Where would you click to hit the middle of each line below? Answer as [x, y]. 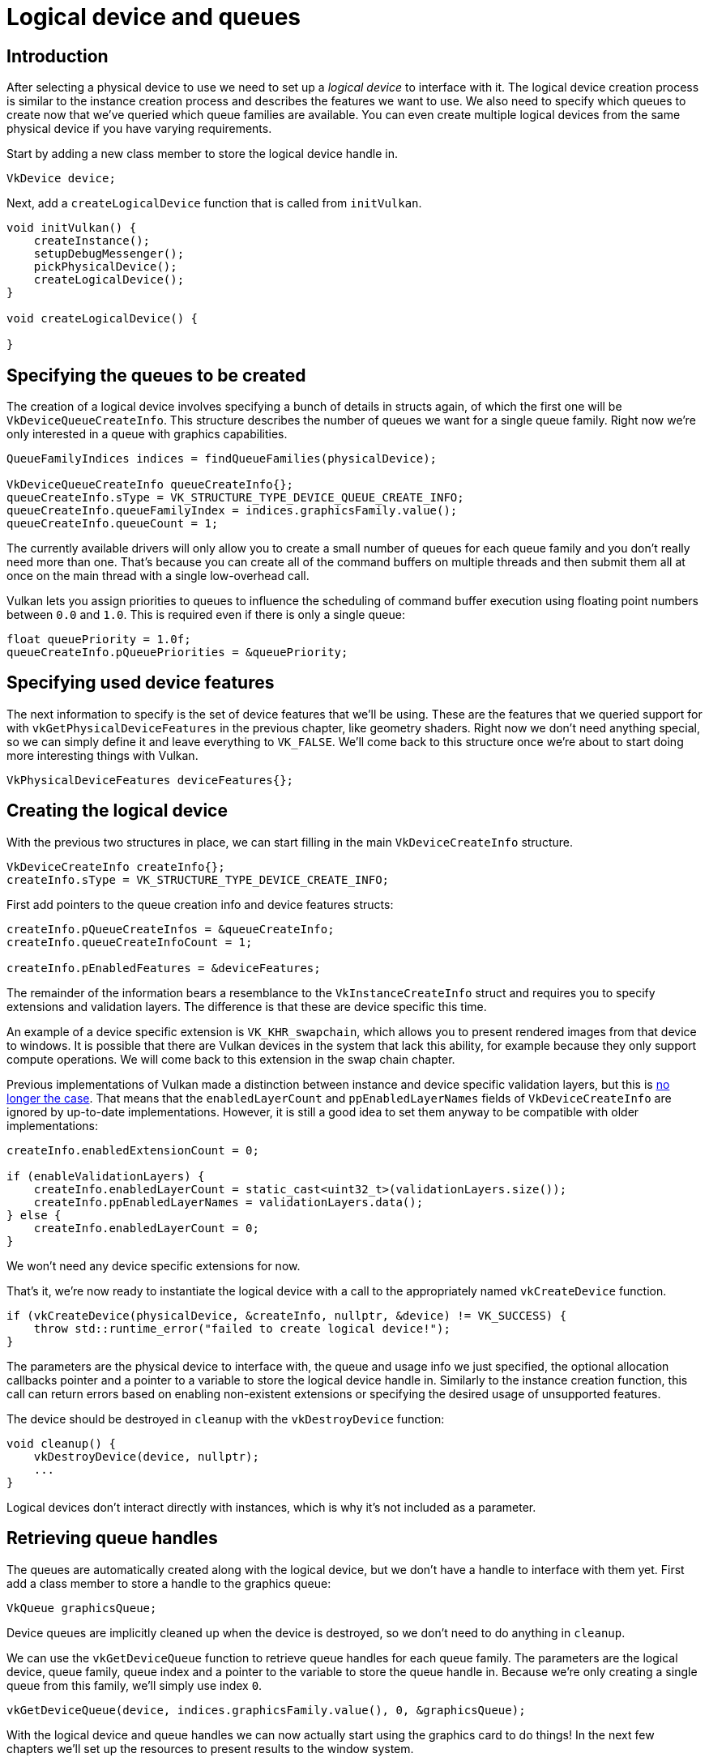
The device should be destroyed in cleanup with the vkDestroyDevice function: [226, 1419]
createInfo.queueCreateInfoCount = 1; [130, 942]
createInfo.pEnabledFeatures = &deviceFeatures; [164, 968]
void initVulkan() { [72, 228]
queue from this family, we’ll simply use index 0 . [135, 1685]
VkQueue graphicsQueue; [82, 1608]
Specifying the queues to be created [156, 375]
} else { [34, 1215]
